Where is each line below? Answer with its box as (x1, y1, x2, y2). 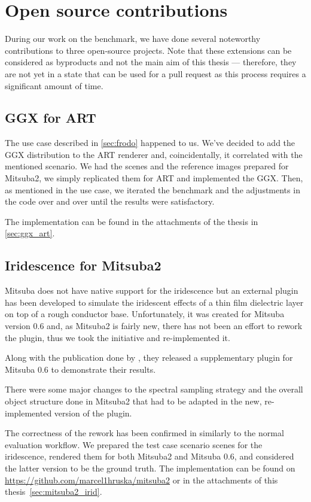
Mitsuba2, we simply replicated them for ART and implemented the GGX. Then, (5, 172, 303, 184)
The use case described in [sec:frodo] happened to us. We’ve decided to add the (5, 136, 295, 149)
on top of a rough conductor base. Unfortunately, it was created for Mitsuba (5, 308, 285, 320)
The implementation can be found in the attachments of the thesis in (5, 215, 258, 227)
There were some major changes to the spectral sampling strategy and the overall (5, 383, 303, 395)
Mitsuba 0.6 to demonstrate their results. (5, 363, 156, 375)
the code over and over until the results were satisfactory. (5, 195, 215, 208)
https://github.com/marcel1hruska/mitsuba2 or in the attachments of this (5, 473, 278, 486)
